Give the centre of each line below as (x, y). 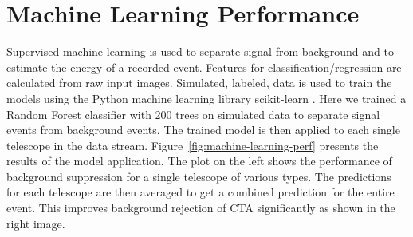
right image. (36, 223)
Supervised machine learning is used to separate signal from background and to (200, 51)
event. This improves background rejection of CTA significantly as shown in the (201, 208)
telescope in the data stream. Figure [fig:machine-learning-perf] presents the (193, 145)
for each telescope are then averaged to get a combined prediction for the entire (201, 192)
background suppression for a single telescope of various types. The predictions (199, 176)
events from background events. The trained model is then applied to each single (203, 130)
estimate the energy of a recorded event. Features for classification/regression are (204, 67)
